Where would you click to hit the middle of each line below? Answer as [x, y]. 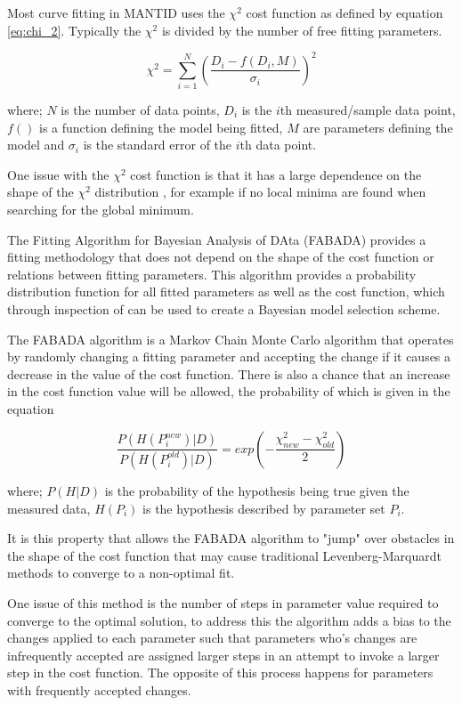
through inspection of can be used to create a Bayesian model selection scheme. [224, 308]
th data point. [278, 145]
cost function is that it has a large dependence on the [276, 174]
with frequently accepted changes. [99, 689]
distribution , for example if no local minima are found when [260, 192]
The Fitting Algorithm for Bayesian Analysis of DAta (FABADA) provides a [217, 239]
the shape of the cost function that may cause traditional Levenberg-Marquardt [224, 555]
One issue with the [58, 174]
